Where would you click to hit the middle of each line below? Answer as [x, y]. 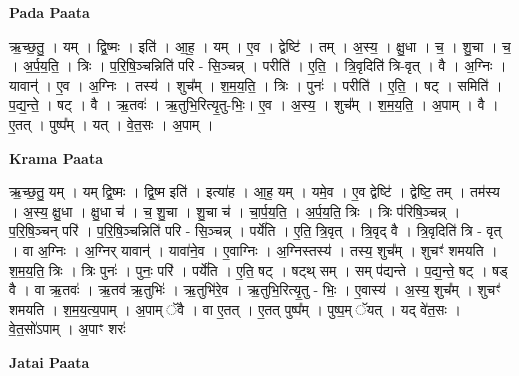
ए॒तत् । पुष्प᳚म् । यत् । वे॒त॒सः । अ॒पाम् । [111, 123]
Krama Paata [56, 157]
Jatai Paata [49, 361]
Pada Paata [49, 12]
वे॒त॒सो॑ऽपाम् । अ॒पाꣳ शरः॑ [67, 328]
